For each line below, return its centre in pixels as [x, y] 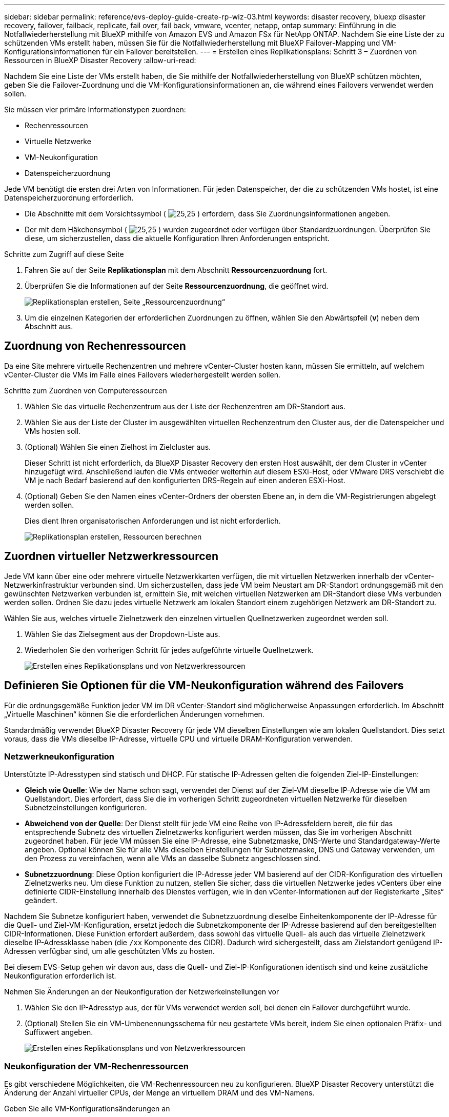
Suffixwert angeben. [59, 1032]
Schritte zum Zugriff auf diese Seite [64, 254]
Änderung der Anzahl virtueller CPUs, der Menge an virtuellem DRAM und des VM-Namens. [159, 1093]
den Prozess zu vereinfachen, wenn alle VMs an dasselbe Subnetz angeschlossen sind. [172, 859]
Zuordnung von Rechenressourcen [95, 346]
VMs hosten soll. [53, 431]
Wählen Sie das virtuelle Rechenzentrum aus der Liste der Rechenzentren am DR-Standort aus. [185, 406]
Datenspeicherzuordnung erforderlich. [69, 198]
